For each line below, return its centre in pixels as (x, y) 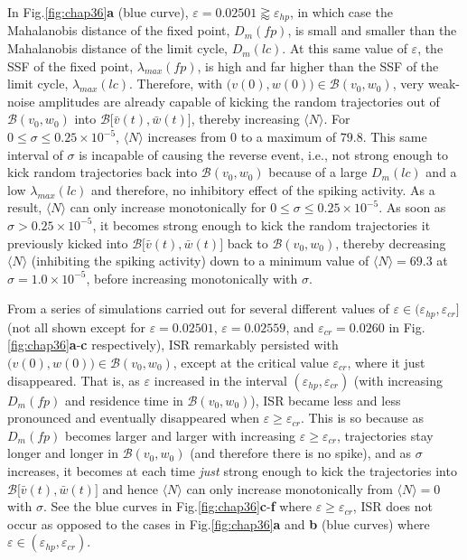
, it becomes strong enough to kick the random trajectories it (262, 224)
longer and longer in (63, 453)
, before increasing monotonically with (192, 278)
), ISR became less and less (326, 400)
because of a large (318, 172)
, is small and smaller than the (372, 30)
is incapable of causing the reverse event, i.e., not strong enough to (263, 154)
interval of (35, 154)
